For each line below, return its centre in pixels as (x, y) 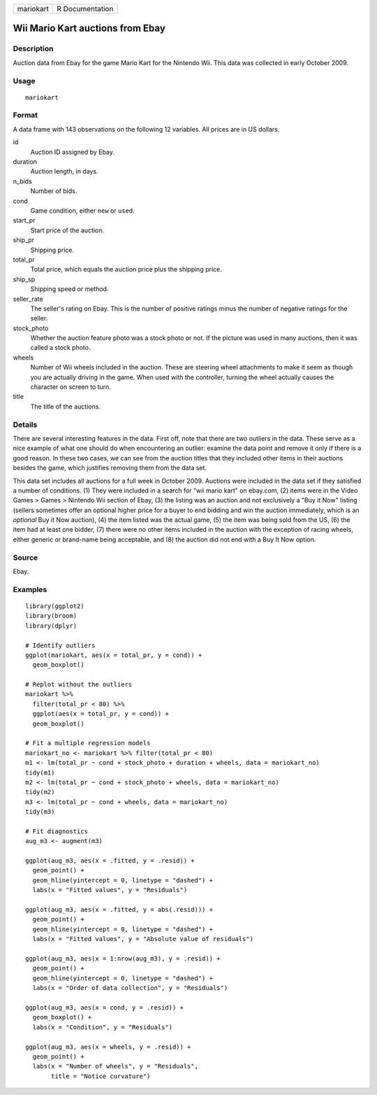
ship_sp (24, 279)
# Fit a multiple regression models (88, 743)
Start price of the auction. (67, 230)
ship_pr (24, 240)
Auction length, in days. (64, 171)
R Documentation (85, 9)
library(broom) (51, 616)
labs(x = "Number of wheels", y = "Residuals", (116, 1066)
